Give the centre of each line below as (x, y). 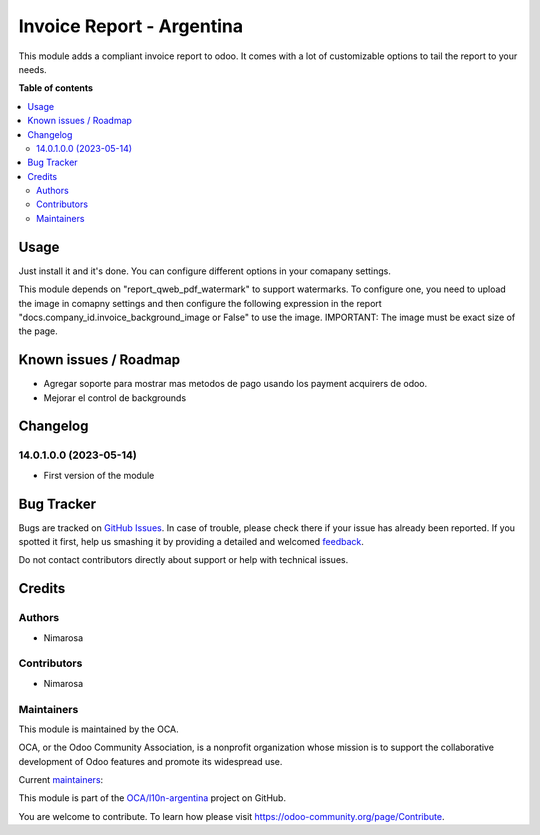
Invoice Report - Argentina (131, 26)
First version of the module (99, 475)
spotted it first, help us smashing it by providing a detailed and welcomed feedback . (191, 542)
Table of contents (56, 88)
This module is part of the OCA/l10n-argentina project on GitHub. (152, 798)
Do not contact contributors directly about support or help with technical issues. (183, 560)
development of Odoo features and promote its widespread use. (150, 761)
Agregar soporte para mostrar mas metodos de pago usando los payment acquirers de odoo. (235, 384)
